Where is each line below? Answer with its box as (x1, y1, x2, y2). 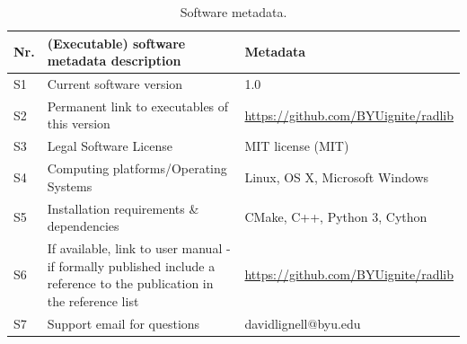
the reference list (47, 291, 139, 310)
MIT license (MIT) (244, 137, 349, 155)
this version (47, 114, 110, 133)
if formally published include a (47, 256, 216, 275)
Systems (47, 176, 93, 195)
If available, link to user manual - (47, 239, 231, 258)
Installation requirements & (47, 198, 199, 217)
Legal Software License (47, 137, 173, 155)
